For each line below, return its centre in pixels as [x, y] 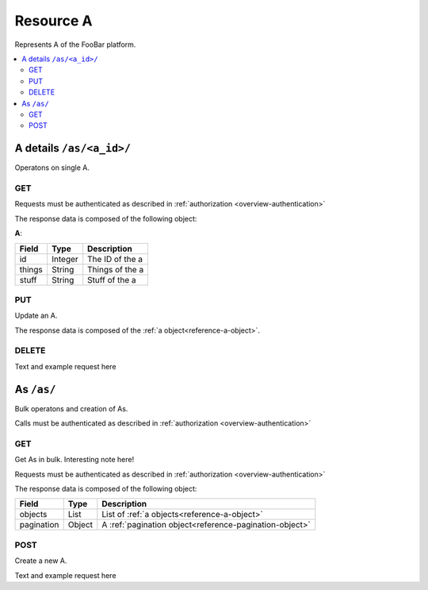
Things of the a [116, 269]
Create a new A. [41, 561]
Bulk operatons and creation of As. [71, 408]
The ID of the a [115, 259]
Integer [65, 259]
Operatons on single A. [52, 168]
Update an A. [36, 316]
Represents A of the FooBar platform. [75, 44]
